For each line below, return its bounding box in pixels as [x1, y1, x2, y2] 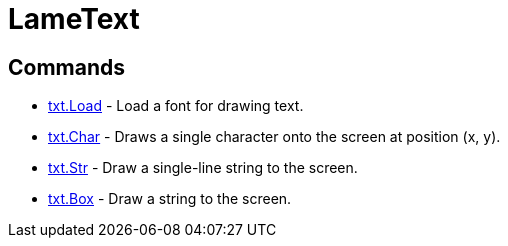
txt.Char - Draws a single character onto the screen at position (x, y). [48, 128, 501, 146]
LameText [8, 2, 140, 36]
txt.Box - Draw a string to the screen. [48, 190, 292, 208]
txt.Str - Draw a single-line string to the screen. [48, 159, 358, 177]
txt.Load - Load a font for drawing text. [48, 97, 304, 115]
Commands [8, 54, 126, 80]
